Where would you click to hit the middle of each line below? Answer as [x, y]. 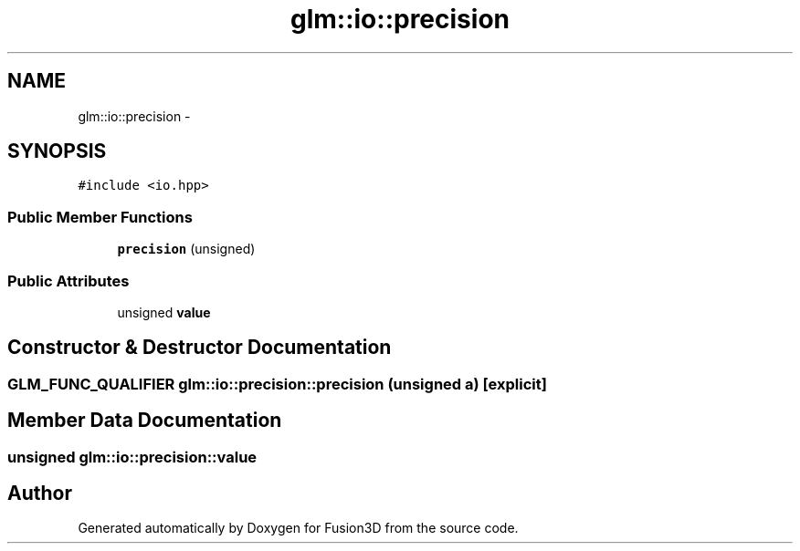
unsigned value [164, 312]
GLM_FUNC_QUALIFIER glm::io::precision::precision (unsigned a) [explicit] [277, 384]
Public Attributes [68, 281]
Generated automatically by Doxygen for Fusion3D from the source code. [298, 528]
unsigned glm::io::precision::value [132, 457]
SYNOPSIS [57, 151]
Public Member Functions [100, 217]
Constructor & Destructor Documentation [200, 348]
